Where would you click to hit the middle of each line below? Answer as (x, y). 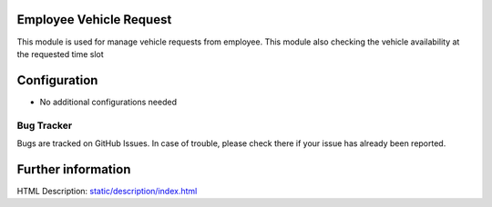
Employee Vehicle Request (94, 20)
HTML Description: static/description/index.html (107, 191)
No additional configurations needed (108, 102)
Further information (74, 169)
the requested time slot (60, 54)
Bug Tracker (45, 125)
